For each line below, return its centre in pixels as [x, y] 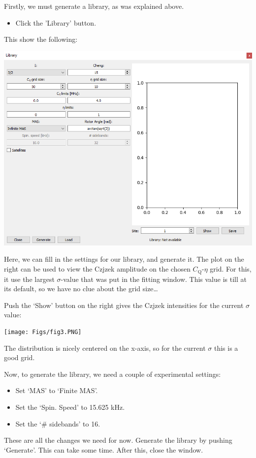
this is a [226, 348]
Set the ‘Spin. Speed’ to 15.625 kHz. [70, 407]
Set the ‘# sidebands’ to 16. [58, 423]
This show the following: [41, 39]
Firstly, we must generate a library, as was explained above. [94, 6]
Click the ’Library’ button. [56, 22]
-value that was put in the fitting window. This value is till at [154, 279]
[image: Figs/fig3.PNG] [43, 332]
